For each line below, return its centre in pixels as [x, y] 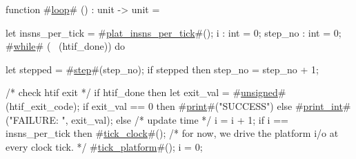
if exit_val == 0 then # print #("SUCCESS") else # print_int [213, 105]
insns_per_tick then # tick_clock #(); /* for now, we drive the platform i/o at [172, 133]
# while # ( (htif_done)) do [66, 46]
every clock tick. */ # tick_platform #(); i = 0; [104, 146]
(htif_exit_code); [43, 105]
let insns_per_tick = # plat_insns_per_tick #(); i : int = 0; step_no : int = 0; [174, 32]
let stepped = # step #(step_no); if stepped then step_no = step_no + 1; [162, 69]
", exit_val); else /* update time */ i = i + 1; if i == [175, 119]
